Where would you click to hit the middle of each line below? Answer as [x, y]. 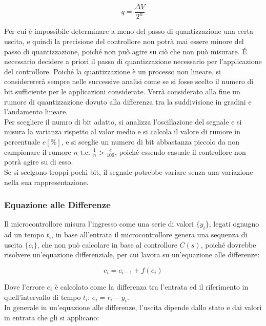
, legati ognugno [234, 224]
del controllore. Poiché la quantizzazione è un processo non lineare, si [112, 71]
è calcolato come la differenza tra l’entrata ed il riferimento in [151, 286]
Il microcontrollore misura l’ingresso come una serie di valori [99, 224]
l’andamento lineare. [36, 111]
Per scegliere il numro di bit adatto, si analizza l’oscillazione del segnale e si [123, 121]
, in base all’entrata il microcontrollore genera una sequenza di [149, 235]
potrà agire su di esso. [39, 162]
